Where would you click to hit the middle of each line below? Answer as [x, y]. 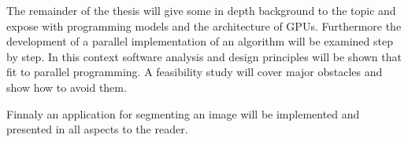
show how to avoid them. [67, 87]
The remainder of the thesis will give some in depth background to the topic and [201, 10]
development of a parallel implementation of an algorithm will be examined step [200, 41]
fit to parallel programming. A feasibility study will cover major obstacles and [195, 72]
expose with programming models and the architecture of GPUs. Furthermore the [204, 25]
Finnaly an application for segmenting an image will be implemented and [183, 113]
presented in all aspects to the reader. [97, 129]
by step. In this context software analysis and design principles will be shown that [204, 56]
